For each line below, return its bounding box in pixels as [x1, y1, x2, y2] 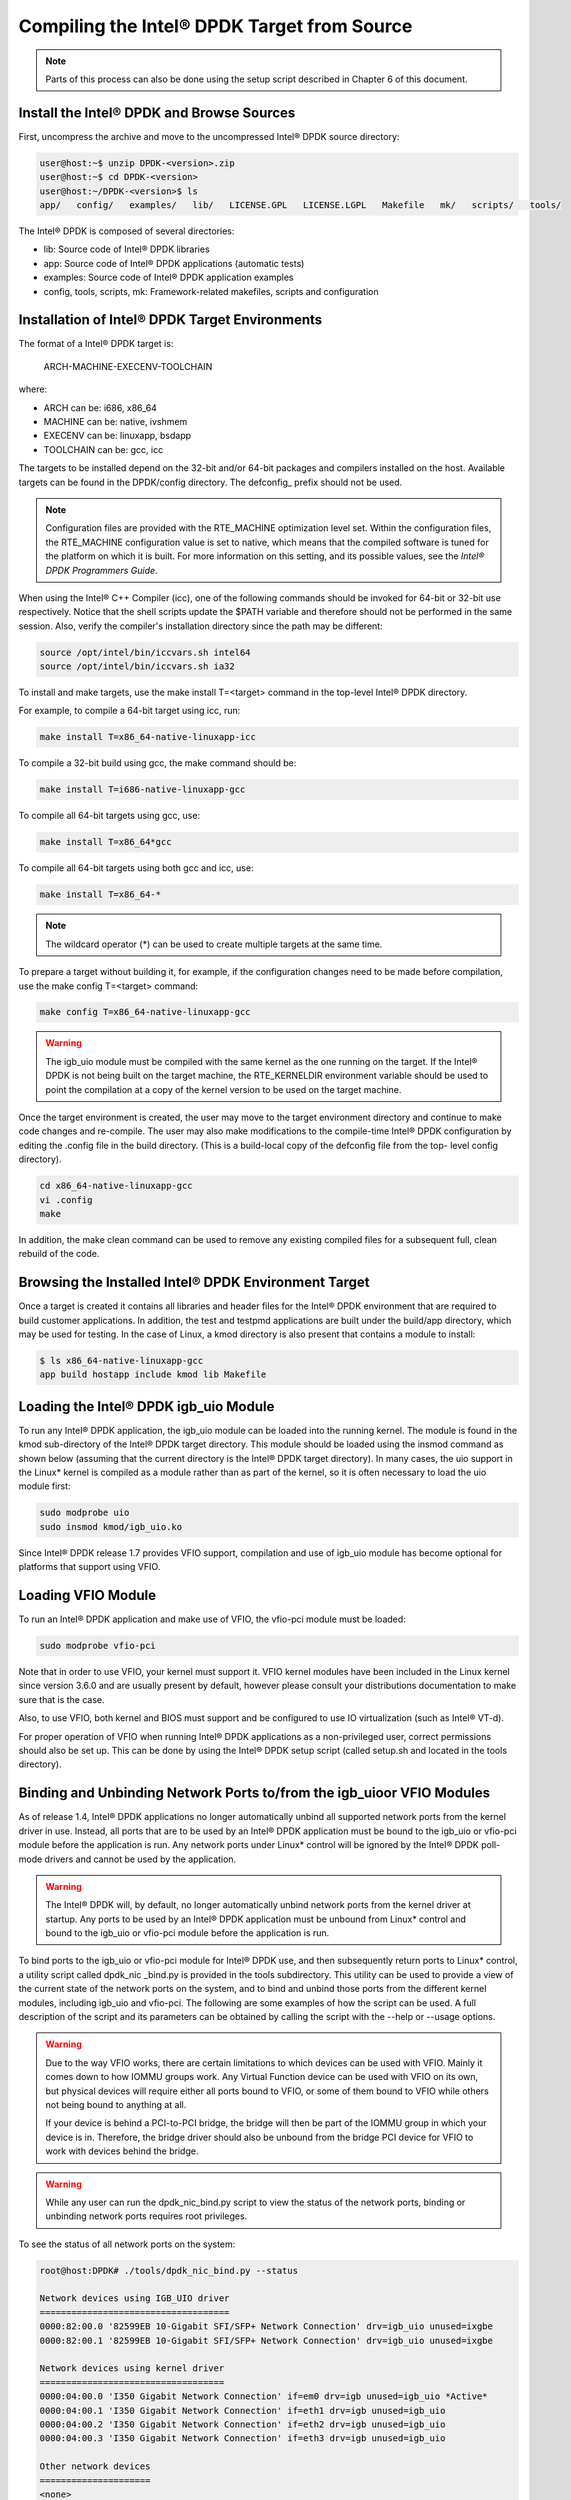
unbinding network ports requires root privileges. [45, 2210, 248, 2222]
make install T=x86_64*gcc [39, 836, 172, 848]
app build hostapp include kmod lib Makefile [39, 1369, 267, 1380]
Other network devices [39, 2461, 151, 2472]
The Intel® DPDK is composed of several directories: [18, 225, 235, 237]
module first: [18, 1480, 71, 1492]
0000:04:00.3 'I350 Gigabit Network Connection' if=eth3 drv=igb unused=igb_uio [39, 2433, 446, 2444]
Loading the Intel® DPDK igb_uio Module [18, 1398, 275, 1415]
